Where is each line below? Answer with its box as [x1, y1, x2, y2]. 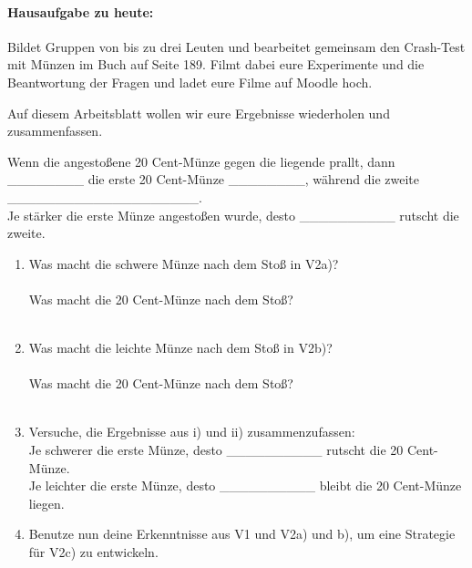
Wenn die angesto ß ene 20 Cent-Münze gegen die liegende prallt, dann [7, 151, 395, 170]
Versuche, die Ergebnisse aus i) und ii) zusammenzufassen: [28, 422, 355, 441]
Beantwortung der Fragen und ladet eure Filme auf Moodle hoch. [7, 72, 373, 91]
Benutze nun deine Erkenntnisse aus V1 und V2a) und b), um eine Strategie [28, 524, 456, 543]
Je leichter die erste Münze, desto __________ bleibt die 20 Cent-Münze [28, 476, 462, 495]
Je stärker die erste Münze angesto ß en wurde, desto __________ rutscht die [7, 205, 459, 224]
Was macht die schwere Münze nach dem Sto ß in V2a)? [28, 253, 339, 273]
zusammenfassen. [7, 121, 103, 140]
